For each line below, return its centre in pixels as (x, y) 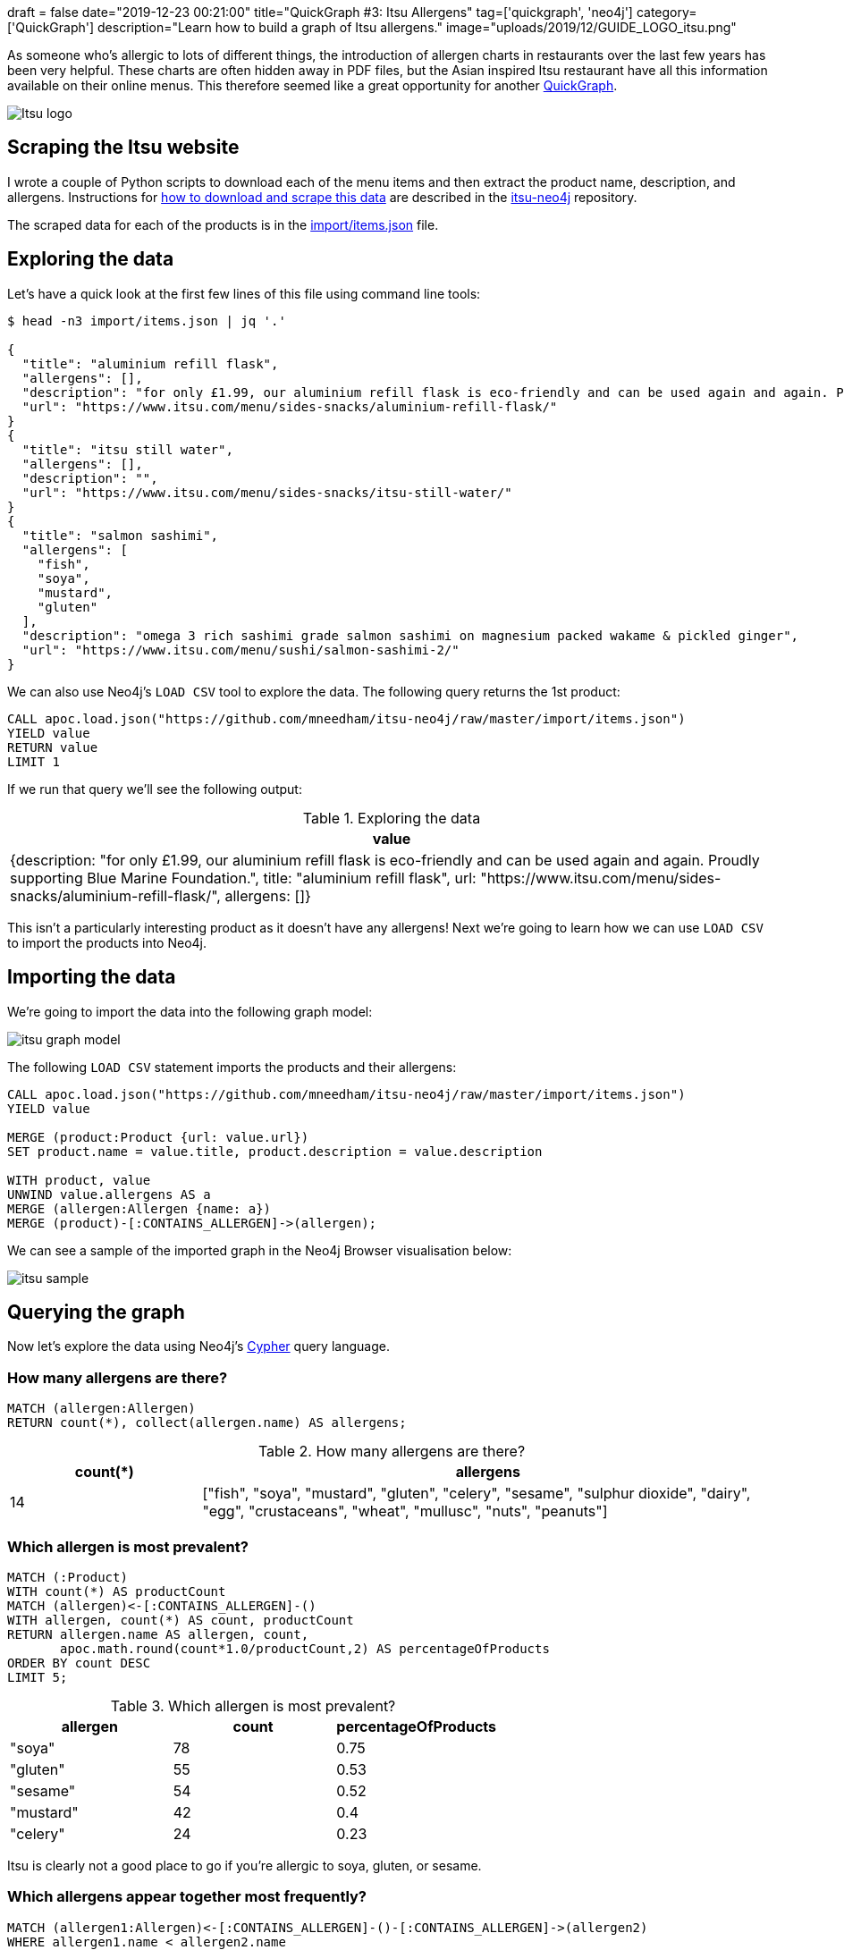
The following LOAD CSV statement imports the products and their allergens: (232, 1067)
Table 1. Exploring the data (392, 818)
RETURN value (53, 747)
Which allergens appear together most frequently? (187, 1897)
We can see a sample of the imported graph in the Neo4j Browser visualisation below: (260, 1250)
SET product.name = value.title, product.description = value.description (275, 1151)
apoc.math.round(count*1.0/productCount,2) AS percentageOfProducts (305, 1648)
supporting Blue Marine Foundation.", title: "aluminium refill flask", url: (243, 878)
